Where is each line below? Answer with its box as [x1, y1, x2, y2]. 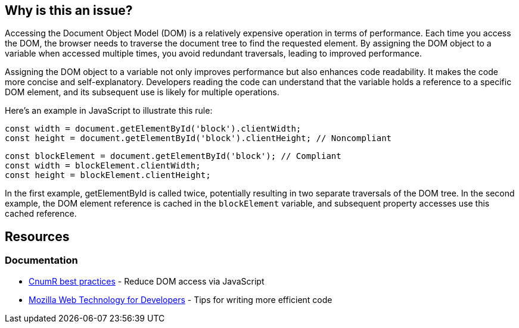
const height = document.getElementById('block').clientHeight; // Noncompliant [5, 133, 392, 143]
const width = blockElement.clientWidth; [5, 161, 201, 171]
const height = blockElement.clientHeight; [5, 170, 211, 180]
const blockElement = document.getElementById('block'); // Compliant [5, 151, 341, 161]
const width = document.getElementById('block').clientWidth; [5, 124, 302, 134]
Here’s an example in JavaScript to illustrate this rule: [5, 105, 213, 116]
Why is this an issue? [5, 3, 133, 18]
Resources [5, 229, 70, 244]
